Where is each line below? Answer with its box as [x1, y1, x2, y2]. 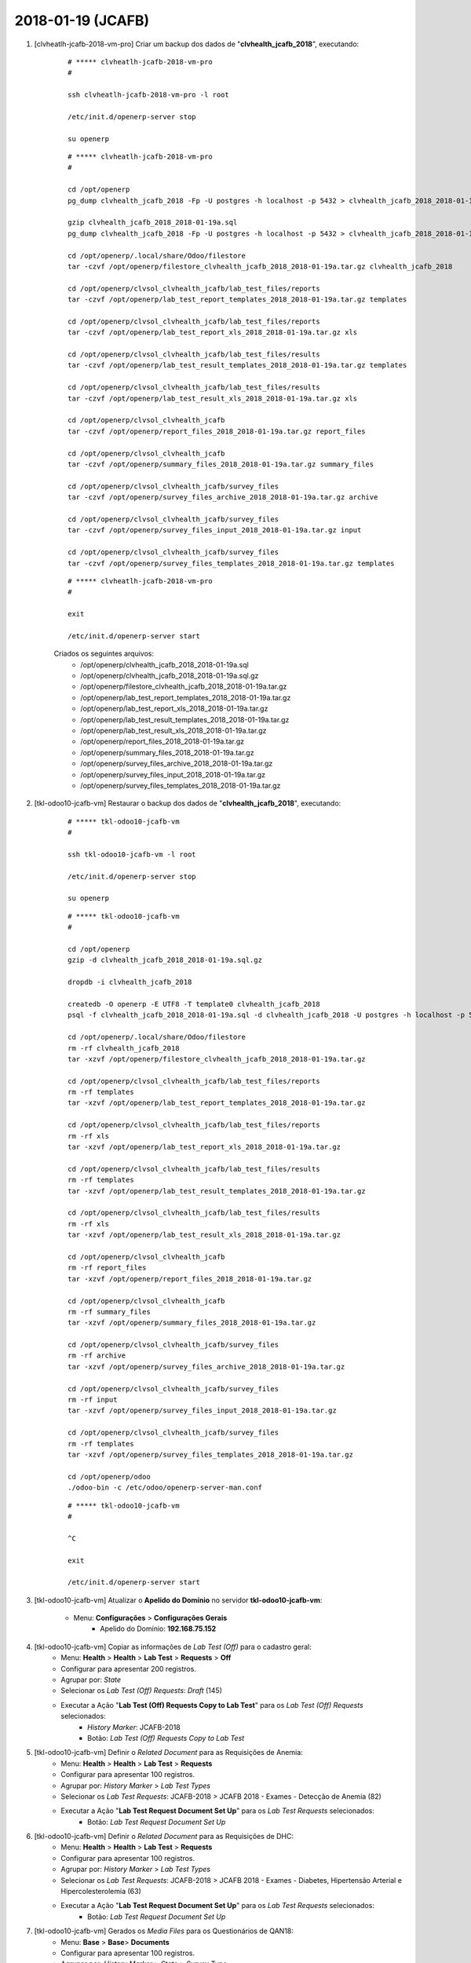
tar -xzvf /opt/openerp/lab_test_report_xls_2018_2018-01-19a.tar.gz [68, 1142, 341, 1152]
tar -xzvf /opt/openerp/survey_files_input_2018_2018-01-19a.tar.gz [68, 1406, 337, 1415]
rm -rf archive [68, 1351, 126, 1360]
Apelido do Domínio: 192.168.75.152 [100, 1624, 217, 1633]
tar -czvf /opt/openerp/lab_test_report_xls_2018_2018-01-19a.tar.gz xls [68, 328, 358, 337]
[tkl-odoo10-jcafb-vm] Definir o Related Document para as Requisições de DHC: [34, 1832, 294, 1841]
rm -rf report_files [68, 1263, 147, 1272]
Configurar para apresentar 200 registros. [60, 1664, 196, 1673]
